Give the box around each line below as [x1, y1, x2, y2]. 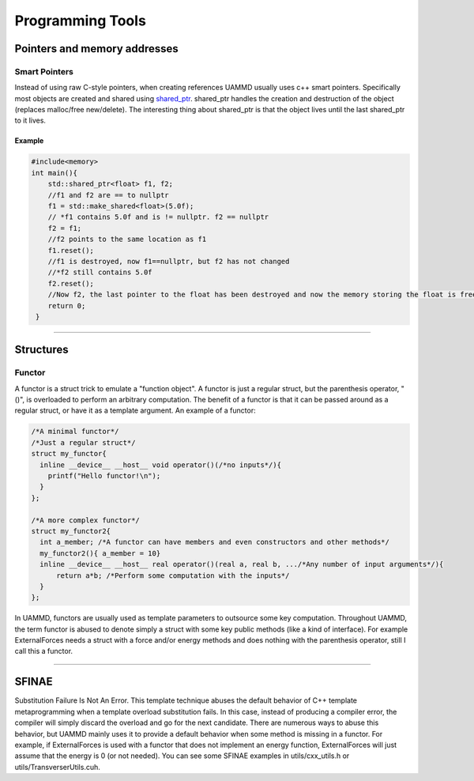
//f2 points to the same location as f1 [47, 235, 207, 244]
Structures [14, 343, 69, 357]
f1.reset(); [47, 246, 95, 255]
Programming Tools [14, 12, 146, 29]
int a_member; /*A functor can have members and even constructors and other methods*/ [39, 538, 390, 547]
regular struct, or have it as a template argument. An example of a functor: [14, 406, 256, 415]
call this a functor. [14, 647, 73, 656]
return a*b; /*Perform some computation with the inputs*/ [56, 571, 290, 580]
